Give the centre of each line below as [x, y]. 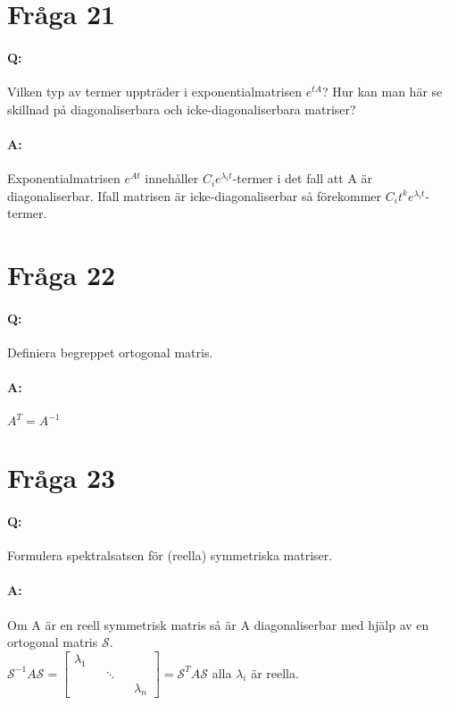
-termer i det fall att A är [303, 178]
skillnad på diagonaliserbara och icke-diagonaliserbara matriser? [182, 109]
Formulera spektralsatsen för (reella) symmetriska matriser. [170, 555]
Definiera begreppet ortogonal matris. [110, 352]
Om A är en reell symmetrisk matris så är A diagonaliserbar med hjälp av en [218, 624]
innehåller [172, 178]
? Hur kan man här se [382, 92]
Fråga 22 [62, 275]
